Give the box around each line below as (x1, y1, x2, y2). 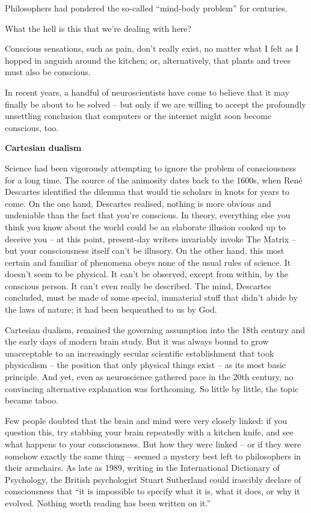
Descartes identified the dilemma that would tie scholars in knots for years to (5, 185, 289, 198)
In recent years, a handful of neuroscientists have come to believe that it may (5, 85, 289, 98)
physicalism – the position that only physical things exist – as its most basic (5, 358, 286, 371)
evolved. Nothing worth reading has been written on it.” (5, 496, 211, 509)
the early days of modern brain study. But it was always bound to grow (5, 335, 269, 348)
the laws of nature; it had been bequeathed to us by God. (5, 303, 217, 316)
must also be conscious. (5, 66, 91, 78)
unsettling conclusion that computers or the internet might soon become (5, 109, 271, 122)
